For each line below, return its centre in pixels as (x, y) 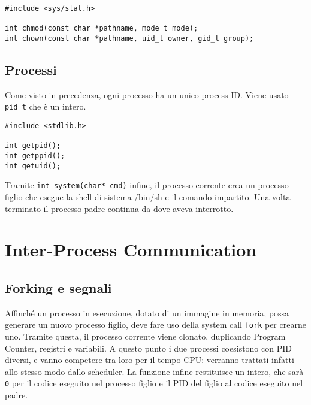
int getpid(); (33, 146)
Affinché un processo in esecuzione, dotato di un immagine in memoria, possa (147, 312)
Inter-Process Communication (131, 250)
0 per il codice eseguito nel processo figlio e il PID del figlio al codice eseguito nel (154, 383)
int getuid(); (33, 166)
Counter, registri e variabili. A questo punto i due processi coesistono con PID (148, 348)
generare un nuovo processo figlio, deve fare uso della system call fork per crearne (155, 324)
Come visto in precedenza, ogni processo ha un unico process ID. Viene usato (147, 94)
